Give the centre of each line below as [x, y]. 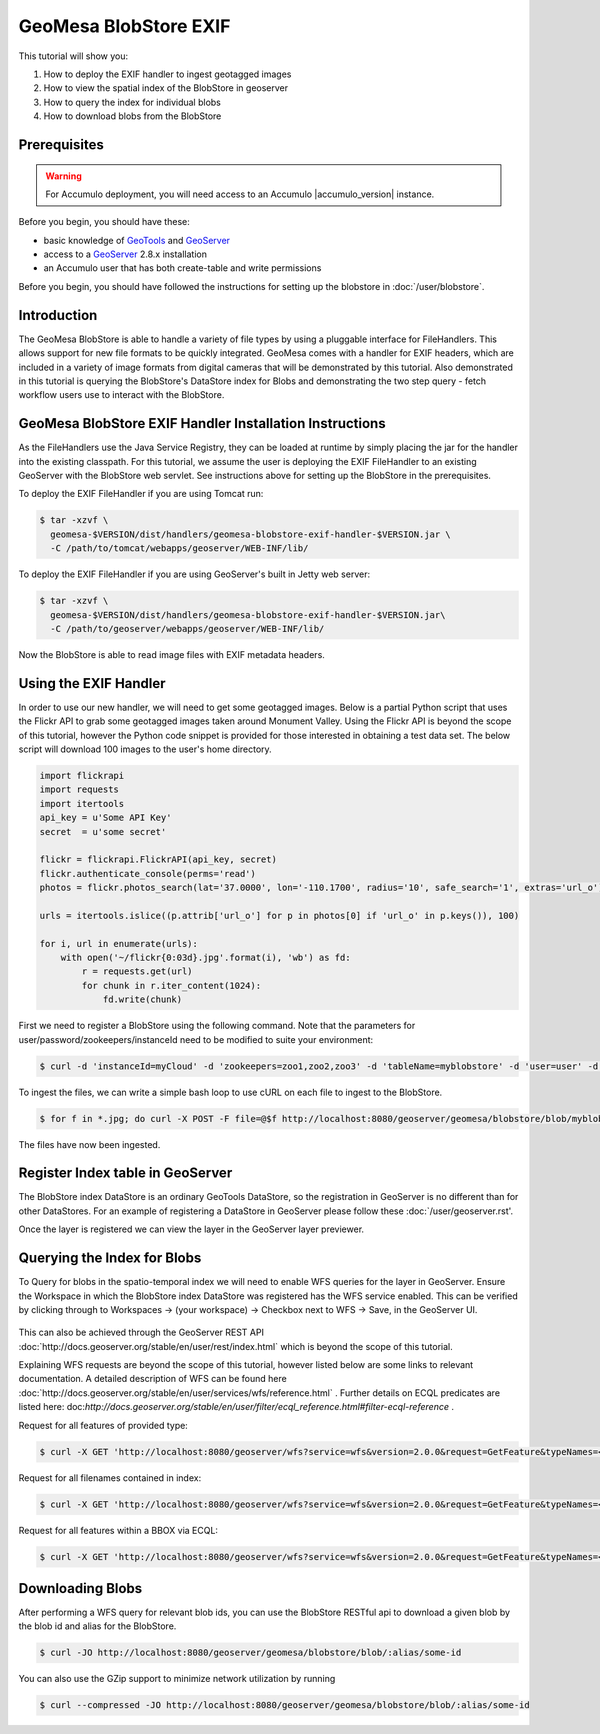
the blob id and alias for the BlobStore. [97, 1626]
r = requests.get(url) [137, 971]
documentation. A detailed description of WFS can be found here [152, 1379]
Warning [63, 176]
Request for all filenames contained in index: [110, 1477]
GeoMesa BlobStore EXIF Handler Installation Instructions [202, 423]
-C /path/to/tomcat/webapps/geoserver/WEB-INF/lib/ [179, 548]
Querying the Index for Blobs [110, 1258]
